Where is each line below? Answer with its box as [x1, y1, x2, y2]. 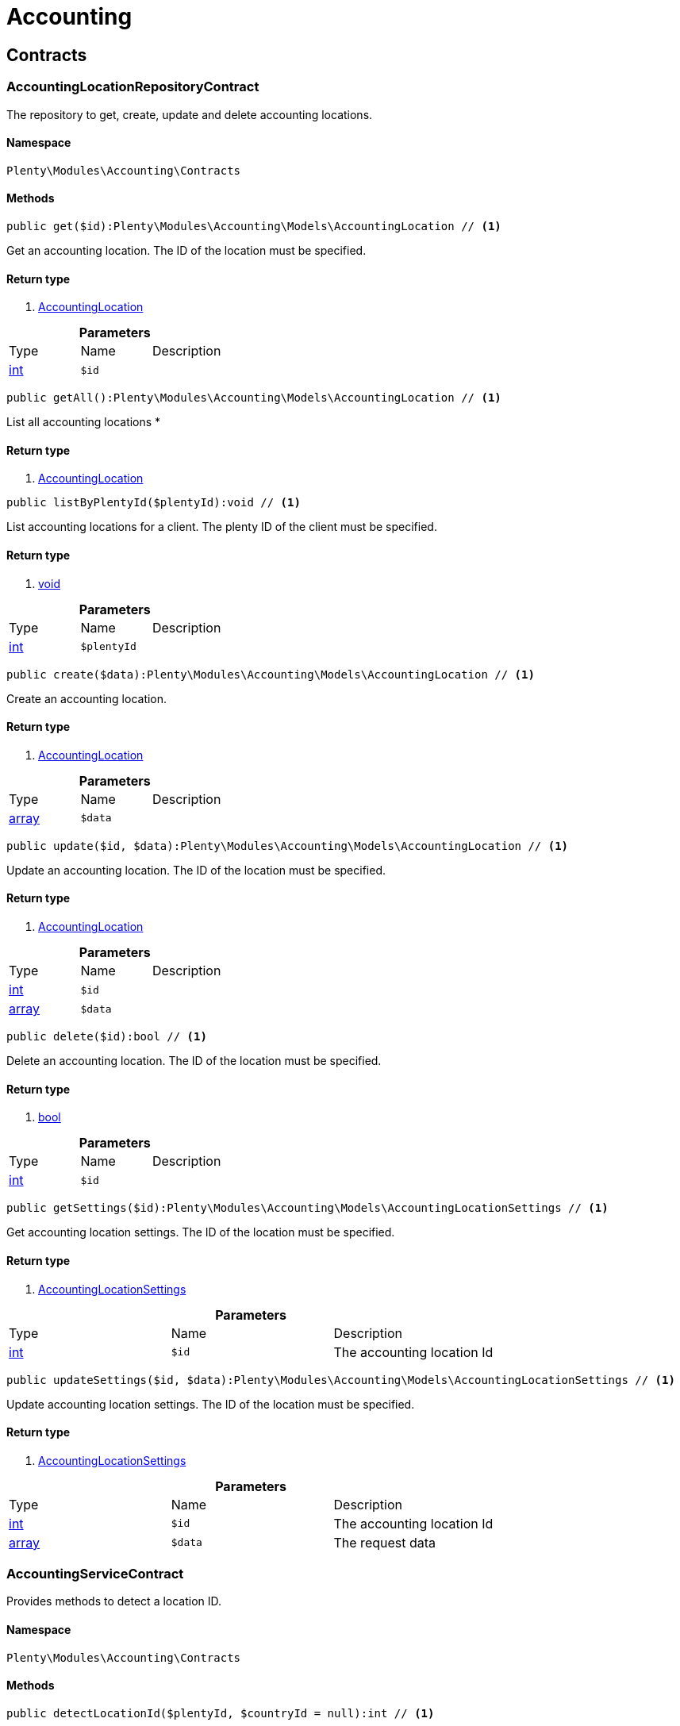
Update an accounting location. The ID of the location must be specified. [6, 863, 386, 877]
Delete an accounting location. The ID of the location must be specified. [6, 1054, 382, 1068]
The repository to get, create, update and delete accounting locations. [6, 107, 373, 121]
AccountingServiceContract [6, 1566, 184, 1582]
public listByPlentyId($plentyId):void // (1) [6, 496, 301, 509]
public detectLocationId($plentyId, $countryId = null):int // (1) [6, 1706, 435, 1720]
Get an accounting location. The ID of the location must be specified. [6, 243, 367, 257]
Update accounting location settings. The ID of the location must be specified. [6, 1397, 415, 1411]
